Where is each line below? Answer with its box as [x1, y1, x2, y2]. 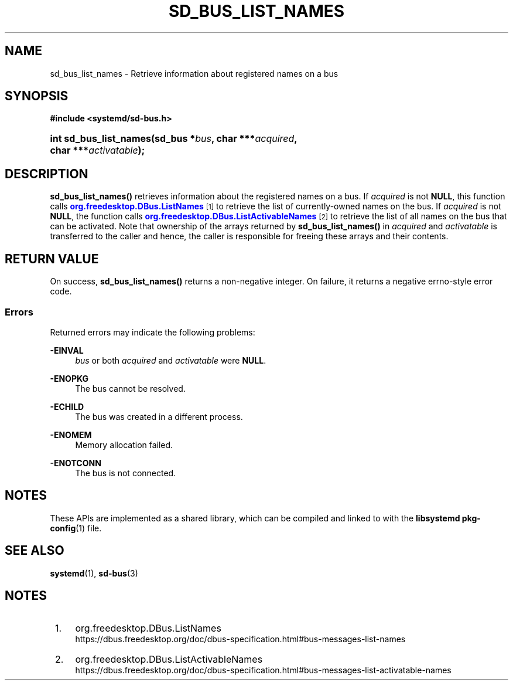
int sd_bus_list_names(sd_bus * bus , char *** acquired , [50, 133, 297, 145]
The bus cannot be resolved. [75, 383, 186, 394]
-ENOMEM [50, 429, 92, 440]
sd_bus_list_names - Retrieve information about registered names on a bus [50, 68, 338, 79]
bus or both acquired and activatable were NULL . [75, 355, 266, 365]
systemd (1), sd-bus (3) [50, 568, 138, 578]
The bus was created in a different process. [75, 411, 243, 422]
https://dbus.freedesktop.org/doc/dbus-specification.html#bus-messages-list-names [75, 634, 406, 645]
